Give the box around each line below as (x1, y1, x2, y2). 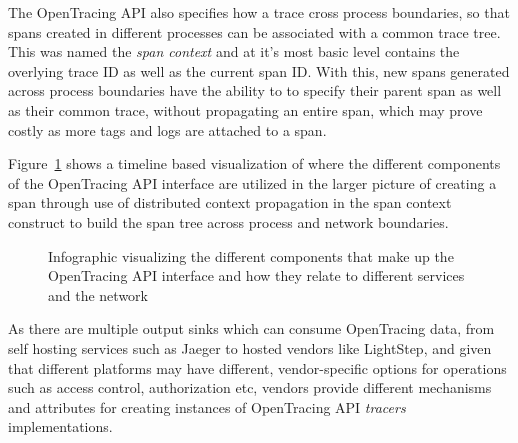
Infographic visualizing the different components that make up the (48, 245, 454, 266)
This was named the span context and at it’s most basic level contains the (8, 41, 460, 62)
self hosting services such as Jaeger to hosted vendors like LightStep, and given (8, 337, 492, 358)
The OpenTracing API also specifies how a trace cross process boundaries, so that (8, 2, 510, 22)
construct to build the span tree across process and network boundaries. (8, 211, 449, 232)
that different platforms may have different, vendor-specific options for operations (8, 357, 507, 378)
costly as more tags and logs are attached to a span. (8, 119, 327, 140)
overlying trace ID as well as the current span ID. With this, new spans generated (8, 60, 510, 81)
